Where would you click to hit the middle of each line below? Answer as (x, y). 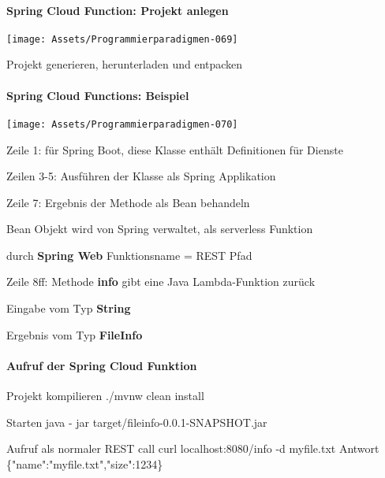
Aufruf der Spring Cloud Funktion (102, 365)
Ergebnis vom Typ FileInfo (75, 334)
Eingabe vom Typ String (69, 308)
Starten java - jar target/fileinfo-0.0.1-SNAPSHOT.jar (137, 422)
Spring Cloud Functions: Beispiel (98, 95)
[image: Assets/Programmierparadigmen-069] (122, 39)
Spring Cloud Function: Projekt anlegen (118, 10)
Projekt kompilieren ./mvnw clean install (105, 396)
